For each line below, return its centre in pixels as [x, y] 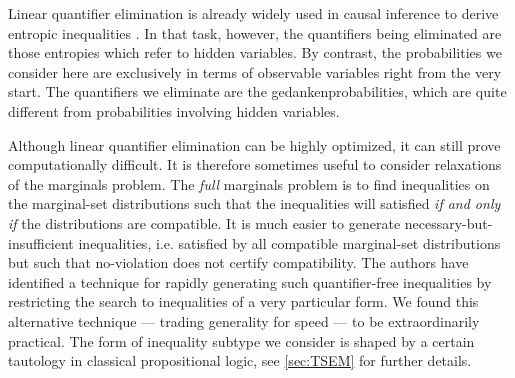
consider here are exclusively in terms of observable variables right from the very [255, 71]
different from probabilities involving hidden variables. [174, 110]
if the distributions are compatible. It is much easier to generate [204, 222]
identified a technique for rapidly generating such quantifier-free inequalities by [250, 281]
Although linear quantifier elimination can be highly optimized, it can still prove [254, 144]
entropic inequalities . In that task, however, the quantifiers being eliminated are [255, 32]
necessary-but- [448, 222]
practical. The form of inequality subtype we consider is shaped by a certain [241, 340]
